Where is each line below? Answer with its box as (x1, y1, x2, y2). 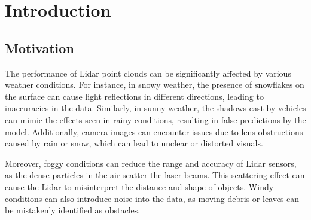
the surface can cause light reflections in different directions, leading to (5, 90, 264, 102)
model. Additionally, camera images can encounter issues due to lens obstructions (5, 125, 303, 137)
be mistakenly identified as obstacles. (5, 204, 141, 216)
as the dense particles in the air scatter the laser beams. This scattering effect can (5, 169, 305, 181)
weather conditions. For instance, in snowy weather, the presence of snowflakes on (5, 78, 304, 91)
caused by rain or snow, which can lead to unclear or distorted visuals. (5, 137, 263, 149)
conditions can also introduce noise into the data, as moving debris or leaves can (5, 192, 300, 204)
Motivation (5, 38, 74, 57)
